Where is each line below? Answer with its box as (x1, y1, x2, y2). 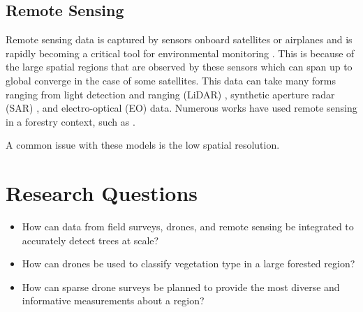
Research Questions (6, 179, 198, 207)
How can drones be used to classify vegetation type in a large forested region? (22, 256, 355, 271)
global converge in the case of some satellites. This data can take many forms (6, 73, 336, 87)
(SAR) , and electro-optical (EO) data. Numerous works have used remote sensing (6, 101, 357, 115)
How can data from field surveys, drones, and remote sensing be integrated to (22, 219, 354, 234)
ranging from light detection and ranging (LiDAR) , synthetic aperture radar (6, 87, 335, 101)
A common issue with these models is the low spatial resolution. (6, 138, 280, 152)
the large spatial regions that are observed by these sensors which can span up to (6, 59, 353, 74)
